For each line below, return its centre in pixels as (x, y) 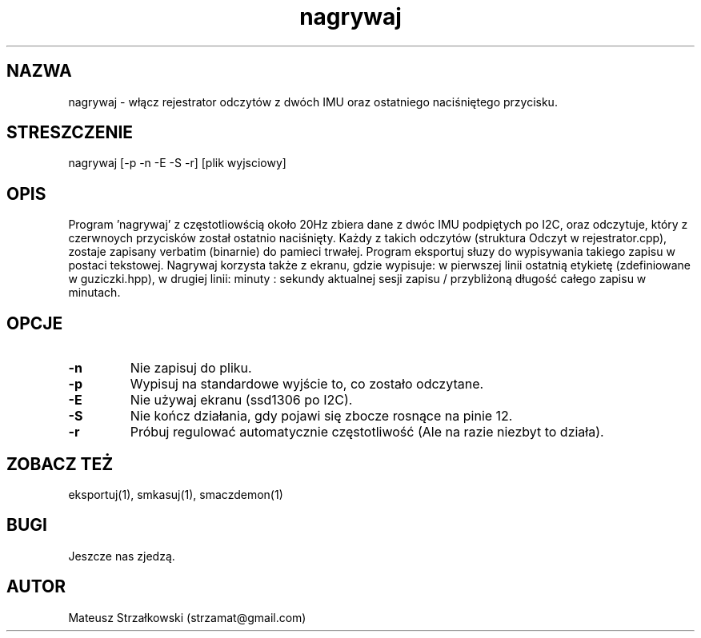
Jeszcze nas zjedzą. (122, 556)
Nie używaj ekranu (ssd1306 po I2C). (241, 400)
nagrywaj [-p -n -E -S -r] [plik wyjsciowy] (177, 163)
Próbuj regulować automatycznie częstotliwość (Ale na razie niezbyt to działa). (367, 432)
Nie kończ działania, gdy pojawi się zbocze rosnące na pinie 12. (321, 416)
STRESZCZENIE (70, 133)
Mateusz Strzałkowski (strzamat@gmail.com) (187, 617)
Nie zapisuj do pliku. (191, 368)
